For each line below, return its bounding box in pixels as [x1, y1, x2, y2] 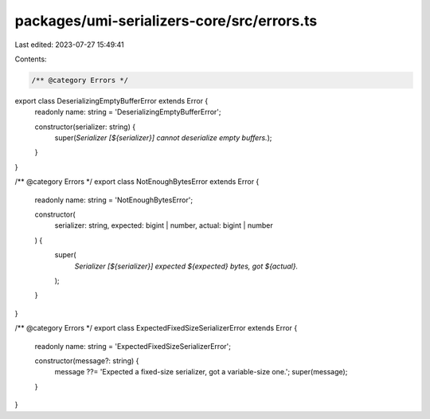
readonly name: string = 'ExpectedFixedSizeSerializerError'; [34, 341, 231, 350]
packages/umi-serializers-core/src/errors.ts [14, 12, 318, 29]
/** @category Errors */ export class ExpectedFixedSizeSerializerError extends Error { [14, 323, 298, 333]
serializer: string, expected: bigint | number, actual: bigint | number [54, 221, 274, 230]
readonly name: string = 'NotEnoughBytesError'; [34, 195, 193, 205]
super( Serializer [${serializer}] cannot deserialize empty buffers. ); [54, 133, 272, 143]
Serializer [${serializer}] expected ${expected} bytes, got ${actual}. [74, 261, 299, 271]
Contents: [14, 54, 47, 64]
